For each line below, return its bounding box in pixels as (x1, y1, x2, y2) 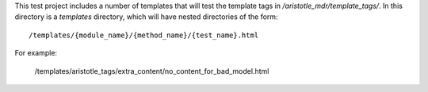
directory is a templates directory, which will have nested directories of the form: (14, 12, 278, 21)
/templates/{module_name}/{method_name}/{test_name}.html (29, 30, 259, 40)
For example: (14, 48, 58, 58)
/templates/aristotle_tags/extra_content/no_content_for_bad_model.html (34, 66, 269, 75)
